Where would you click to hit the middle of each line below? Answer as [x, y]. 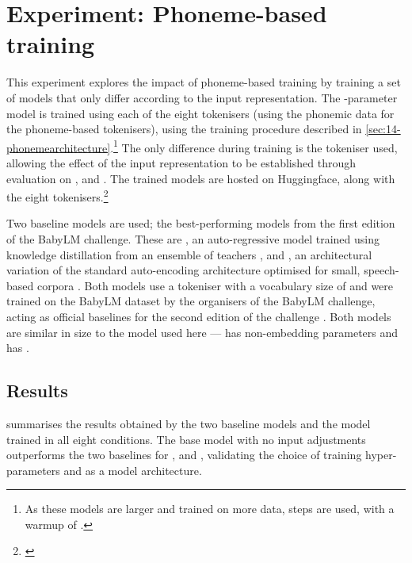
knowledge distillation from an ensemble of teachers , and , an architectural [189, 254]
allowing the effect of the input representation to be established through [181, 162]
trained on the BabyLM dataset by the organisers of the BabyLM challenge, [191, 301]
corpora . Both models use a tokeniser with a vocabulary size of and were [215, 285]
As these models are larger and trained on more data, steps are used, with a [210, 509]
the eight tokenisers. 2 [57, 195]
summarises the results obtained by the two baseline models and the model [189, 423]
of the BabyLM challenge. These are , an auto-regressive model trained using [193, 238]
